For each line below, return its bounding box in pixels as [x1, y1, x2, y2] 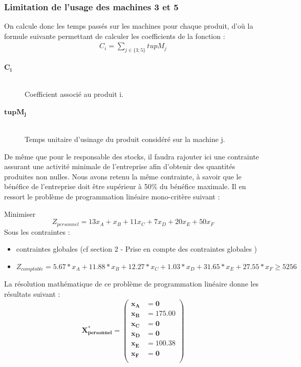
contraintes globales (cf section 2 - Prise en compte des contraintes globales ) [16, 243, 257, 254]
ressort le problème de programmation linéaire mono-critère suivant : [4, 191, 220, 202]
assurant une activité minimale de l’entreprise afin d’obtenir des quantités [4, 161, 235, 172]
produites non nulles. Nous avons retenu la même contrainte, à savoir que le [4, 171, 242, 181]
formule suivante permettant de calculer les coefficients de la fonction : [4, 30, 225, 41]
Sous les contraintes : [4, 226, 70, 237]
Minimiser [4, 208, 36, 219]
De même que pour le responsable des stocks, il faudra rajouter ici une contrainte [4, 151, 259, 161]
